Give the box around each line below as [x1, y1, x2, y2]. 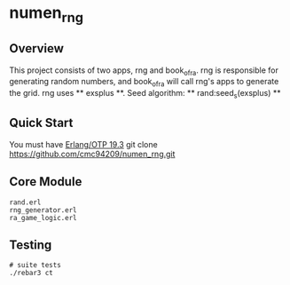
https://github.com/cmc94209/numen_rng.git [9, 148, 176, 159]
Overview [9, 41, 65, 56]
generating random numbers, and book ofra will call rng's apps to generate [9, 76, 279, 89]
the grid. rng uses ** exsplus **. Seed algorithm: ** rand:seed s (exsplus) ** [9, 88, 281, 100]
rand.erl [9, 198, 42, 207]
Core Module [9, 174, 82, 189]
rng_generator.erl [9, 205, 77, 215]
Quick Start [9, 115, 74, 131]
